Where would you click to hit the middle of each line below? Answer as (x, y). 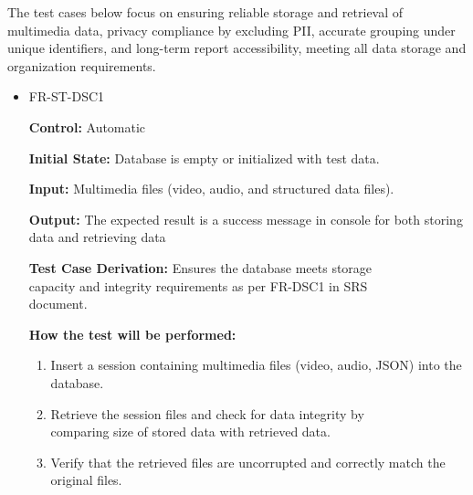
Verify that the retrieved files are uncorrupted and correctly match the (248, 462)
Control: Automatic (87, 126)
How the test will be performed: (132, 334)
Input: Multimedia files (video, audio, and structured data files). (211, 189)
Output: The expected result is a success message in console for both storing (246, 219)
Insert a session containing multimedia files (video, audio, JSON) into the (256, 365)
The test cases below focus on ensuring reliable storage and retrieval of (205, 12)
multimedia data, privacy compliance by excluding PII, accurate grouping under (231, 30)
